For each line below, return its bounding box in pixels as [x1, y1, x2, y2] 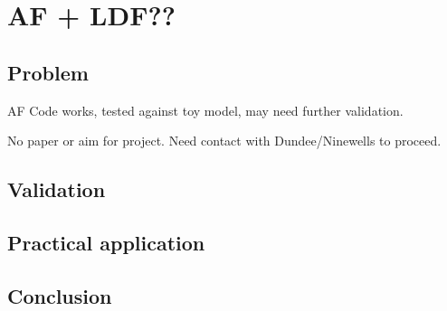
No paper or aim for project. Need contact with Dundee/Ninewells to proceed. [7, 131, 442, 150]
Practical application [7, 228, 205, 256]
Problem [7, 58, 89, 86]
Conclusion [7, 281, 112, 309]
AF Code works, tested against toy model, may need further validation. [7, 100, 404, 119]
